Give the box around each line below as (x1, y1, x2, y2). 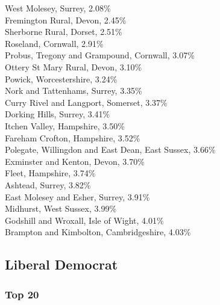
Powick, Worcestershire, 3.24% (5, 72, 118, 85)
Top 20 (5, 286, 39, 301)
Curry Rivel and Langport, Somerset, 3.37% (5, 96, 168, 108)
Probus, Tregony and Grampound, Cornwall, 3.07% (5, 49, 195, 61)
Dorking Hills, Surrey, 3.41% (5, 108, 110, 120)
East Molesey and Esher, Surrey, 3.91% (5, 190, 150, 203)
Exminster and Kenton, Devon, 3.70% (5, 155, 145, 167)
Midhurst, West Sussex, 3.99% (5, 202, 117, 215)
